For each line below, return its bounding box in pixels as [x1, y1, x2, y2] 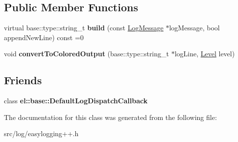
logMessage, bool [169, 23, 220, 33]
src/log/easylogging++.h [4, 128, 79, 139]
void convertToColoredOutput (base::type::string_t [4, 48, 169, 59]
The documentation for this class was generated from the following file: [4, 112, 217, 122]
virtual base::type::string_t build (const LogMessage [4, 23, 164, 33]
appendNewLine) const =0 [4, 32, 84, 42]
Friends [4, 72, 42, 88]
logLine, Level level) [174, 48, 235, 59]
